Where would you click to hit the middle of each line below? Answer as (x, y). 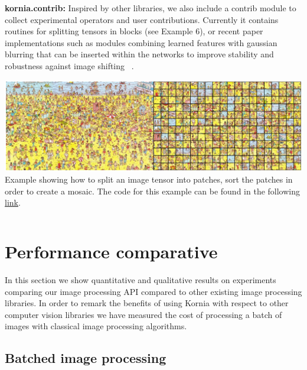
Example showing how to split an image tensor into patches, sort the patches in (149, 179)
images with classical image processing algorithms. (96, 326)
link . (13, 202)
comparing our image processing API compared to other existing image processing (153, 291)
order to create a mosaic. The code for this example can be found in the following (153, 191)
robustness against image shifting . (69, 65)
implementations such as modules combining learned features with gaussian (141, 42)
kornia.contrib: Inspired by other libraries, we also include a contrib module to (151, 8)
